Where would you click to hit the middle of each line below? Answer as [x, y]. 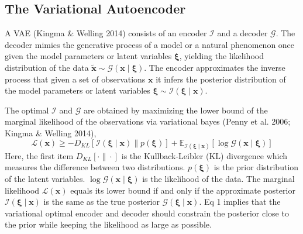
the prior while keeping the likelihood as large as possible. [108, 224]
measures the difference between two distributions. [95, 167]
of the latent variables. [45, 178]
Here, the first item [39, 155]
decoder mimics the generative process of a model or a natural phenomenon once [150, 44]
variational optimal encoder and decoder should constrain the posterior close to [147, 213]
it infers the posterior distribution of [221, 79]
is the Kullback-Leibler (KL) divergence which [204, 155]
